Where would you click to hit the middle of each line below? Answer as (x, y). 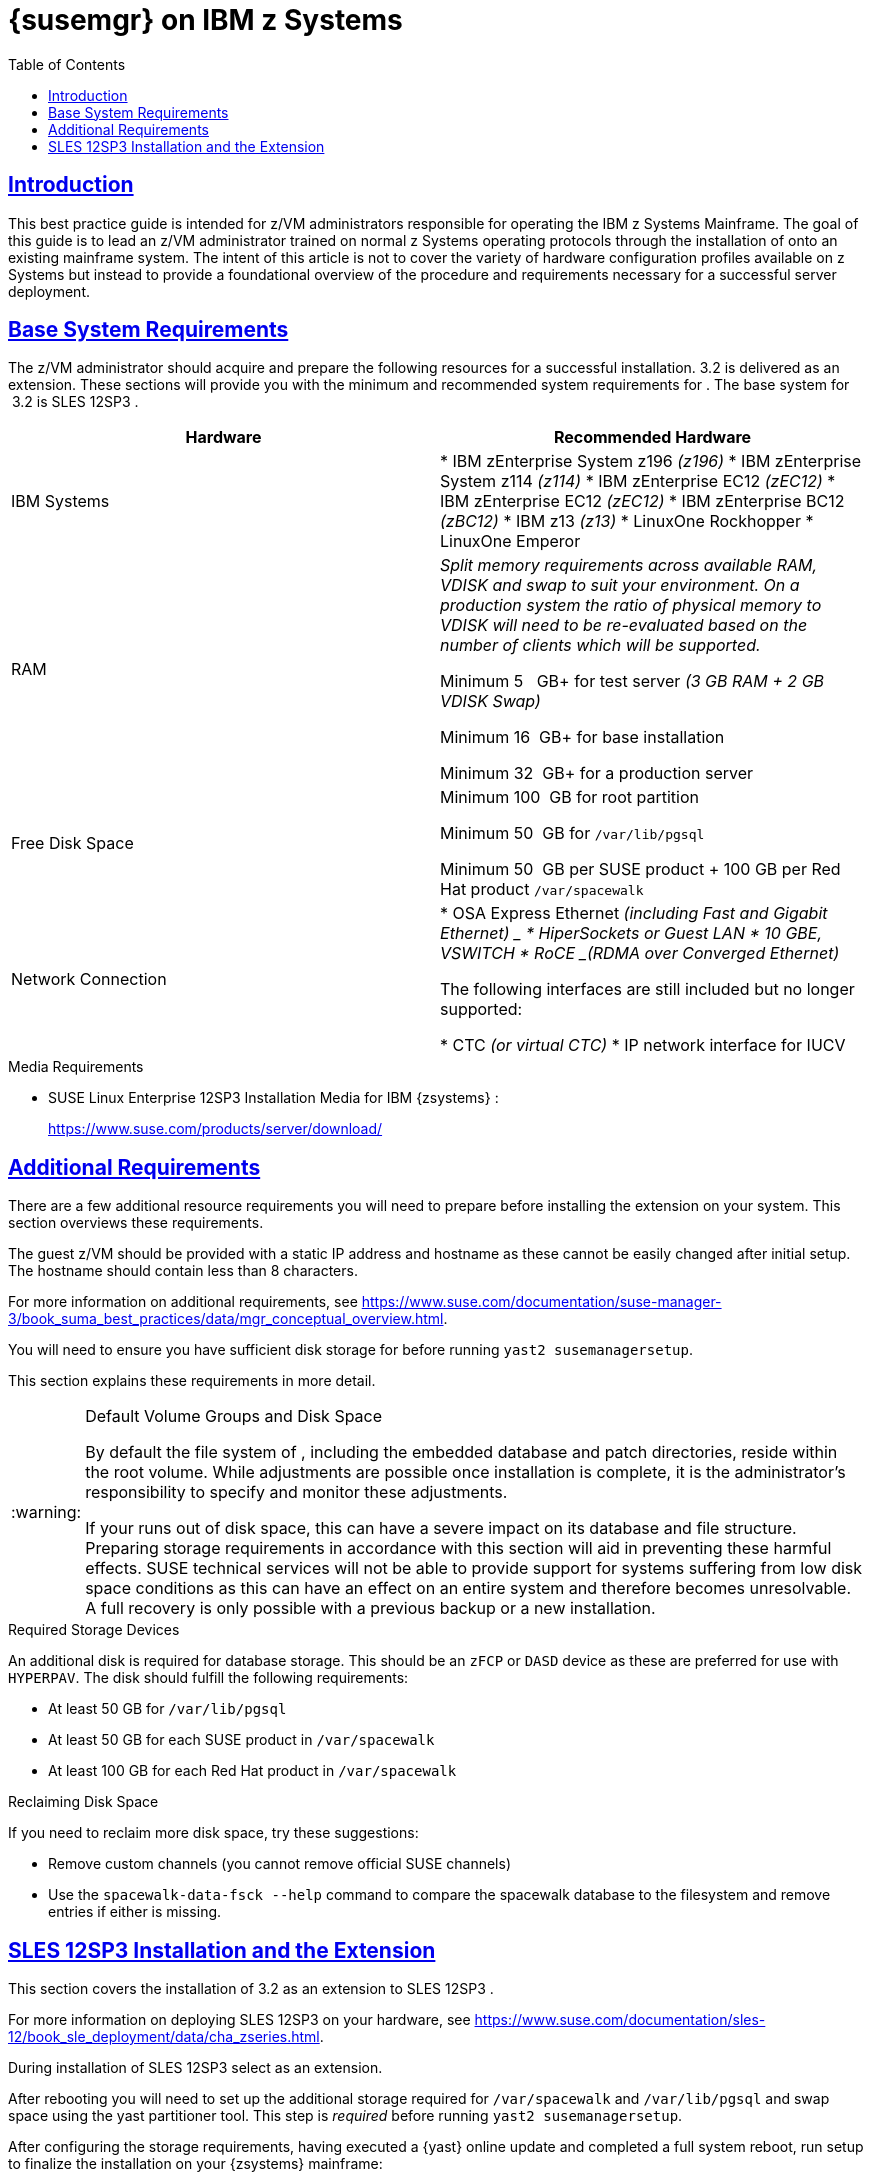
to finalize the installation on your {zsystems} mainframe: (195, 2164)
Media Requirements (76, 1067)
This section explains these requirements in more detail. (192, 1381)
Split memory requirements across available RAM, (629, 565)
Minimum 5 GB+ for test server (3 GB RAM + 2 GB (632, 681)
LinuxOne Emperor (510, 541)
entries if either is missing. (135, 1912)
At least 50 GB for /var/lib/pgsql (167, 1709)
